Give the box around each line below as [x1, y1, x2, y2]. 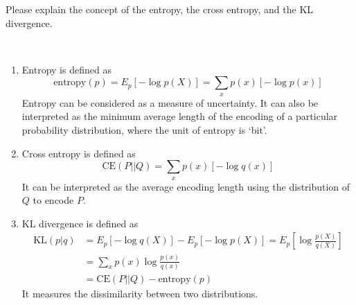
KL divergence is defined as [21, 216, 139, 230]
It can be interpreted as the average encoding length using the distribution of [21, 179, 350, 193]
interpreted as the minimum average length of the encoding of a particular [21, 109, 338, 123]
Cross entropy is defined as [21, 146, 136, 160]
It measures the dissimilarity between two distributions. [21, 286, 258, 301]
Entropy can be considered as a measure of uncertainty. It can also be [21, 95, 319, 110]
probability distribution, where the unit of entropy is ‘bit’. [21, 122, 267, 137]
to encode [33, 193, 74, 207]
